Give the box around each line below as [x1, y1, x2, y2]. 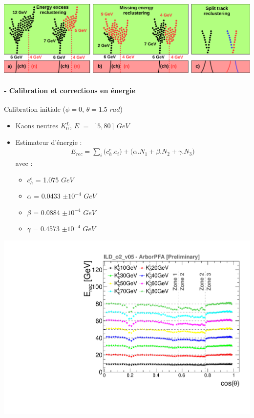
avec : [15, 158, 33, 168]
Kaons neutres [15, 120, 59, 131]
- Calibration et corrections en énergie [4, 85, 135, 96]
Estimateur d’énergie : [15, 137, 82, 147]
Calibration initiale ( [4, 104, 66, 114]
